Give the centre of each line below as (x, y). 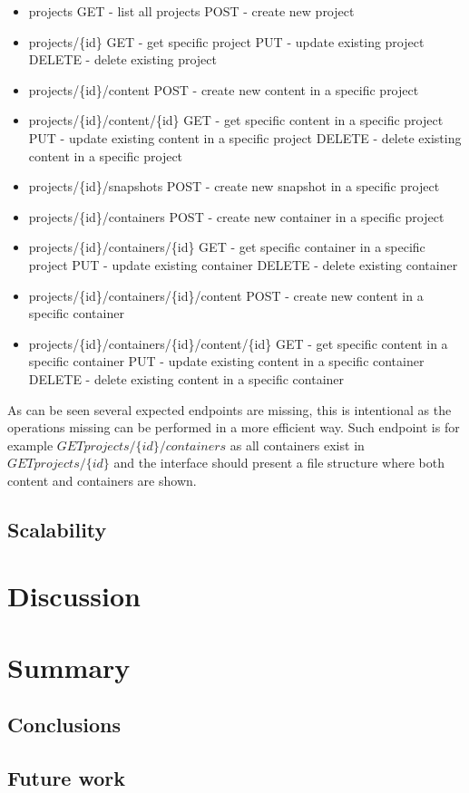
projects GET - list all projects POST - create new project (191, 11)
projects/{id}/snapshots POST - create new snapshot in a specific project (234, 186)
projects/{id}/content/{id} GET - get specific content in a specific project (236, 120)
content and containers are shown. (102, 480)
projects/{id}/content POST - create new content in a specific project (224, 89)
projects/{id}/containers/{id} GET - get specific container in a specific (227, 247)
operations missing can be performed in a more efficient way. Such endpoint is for (234, 427)
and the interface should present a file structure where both (279, 463)
